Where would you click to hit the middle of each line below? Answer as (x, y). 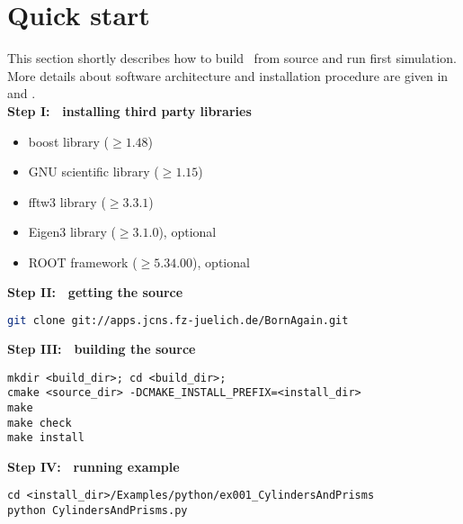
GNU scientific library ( (93, 172)
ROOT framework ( (83, 262)
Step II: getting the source (95, 292)
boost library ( (69, 141)
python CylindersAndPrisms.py (98, 511)
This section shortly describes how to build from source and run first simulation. (232, 58)
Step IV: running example (93, 466)
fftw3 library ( (67, 201)
